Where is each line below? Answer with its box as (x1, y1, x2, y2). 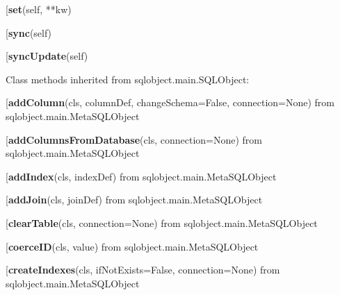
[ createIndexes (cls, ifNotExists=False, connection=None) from (6, 262, 280, 277)
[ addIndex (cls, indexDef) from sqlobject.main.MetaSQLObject (6, 169, 277, 183)
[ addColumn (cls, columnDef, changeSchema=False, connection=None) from (6, 95, 334, 110)
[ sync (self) (6, 25, 52, 40)
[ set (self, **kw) (6, 2, 72, 16)
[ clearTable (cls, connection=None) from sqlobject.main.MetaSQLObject (6, 215, 318, 230)
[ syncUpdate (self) (6, 49, 88, 63)
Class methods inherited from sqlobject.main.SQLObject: (6, 71, 250, 86)
